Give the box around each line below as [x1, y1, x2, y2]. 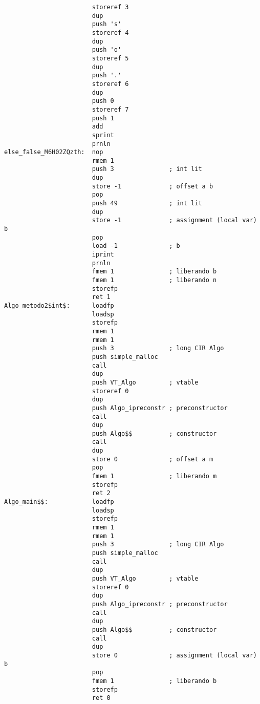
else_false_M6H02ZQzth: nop [4, 148, 103, 156]
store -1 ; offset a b [92, 182, 213, 190]
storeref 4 [92, 29, 129, 36]
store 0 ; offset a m [92, 455, 213, 463]
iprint [92, 251, 114, 259]
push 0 [92, 97, 114, 105]
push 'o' [92, 46, 122, 54]
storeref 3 [92, 4, 129, 11]
